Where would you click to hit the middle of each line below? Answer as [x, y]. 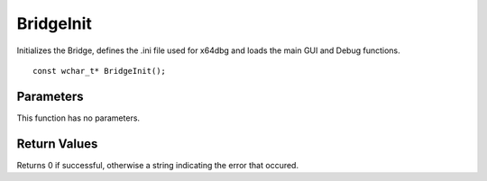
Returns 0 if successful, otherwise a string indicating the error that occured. [158, 165]
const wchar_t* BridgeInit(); [100, 71]
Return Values [57, 144]
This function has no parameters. [78, 118]
